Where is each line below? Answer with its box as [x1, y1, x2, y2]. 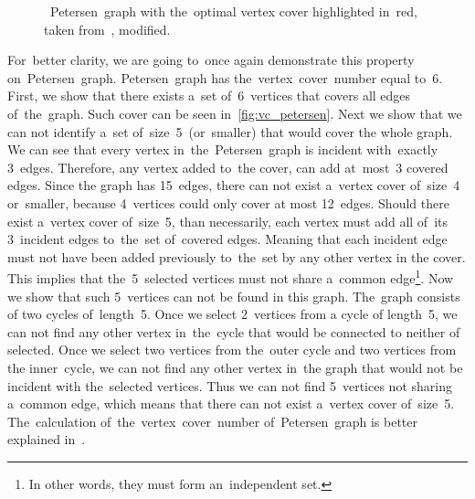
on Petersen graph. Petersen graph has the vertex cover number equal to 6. [7, 68, 443, 87]
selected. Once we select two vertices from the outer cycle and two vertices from [7, 340, 457, 359]
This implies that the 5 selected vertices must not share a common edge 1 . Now [7, 266, 454, 287]
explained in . [7, 430, 86, 449]
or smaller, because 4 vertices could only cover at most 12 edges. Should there [7, 193, 449, 212]
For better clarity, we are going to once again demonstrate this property [7, 50, 415, 69]
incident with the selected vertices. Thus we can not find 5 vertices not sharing [7, 376, 452, 395]
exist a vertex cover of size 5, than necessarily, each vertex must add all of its [7, 211, 449, 230]
